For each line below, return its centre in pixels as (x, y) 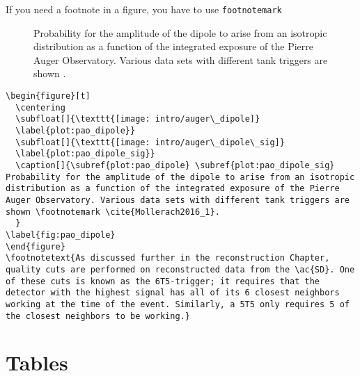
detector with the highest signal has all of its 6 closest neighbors (173, 293)
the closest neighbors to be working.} (98, 316)
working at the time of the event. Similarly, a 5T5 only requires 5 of (178, 304)
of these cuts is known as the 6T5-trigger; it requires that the (163, 281)
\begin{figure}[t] (48, 96)
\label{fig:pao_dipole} (61, 235)
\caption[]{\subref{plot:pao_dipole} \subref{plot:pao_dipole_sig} (175, 165)
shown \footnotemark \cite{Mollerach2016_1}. (113, 212)
